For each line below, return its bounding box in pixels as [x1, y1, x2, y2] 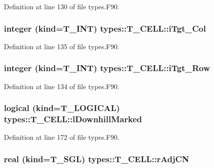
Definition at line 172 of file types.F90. [4, 132, 120, 142]
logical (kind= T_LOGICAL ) [4, 102, 120, 114]
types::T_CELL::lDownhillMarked [4, 113, 142, 125]
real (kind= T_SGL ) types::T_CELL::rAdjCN [4, 152, 189, 165]
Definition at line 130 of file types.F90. [4, 1, 120, 11]
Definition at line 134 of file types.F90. [4, 81, 120, 91]
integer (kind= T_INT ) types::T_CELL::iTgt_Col [4, 22, 206, 34]
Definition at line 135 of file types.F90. [4, 41, 120, 51]
